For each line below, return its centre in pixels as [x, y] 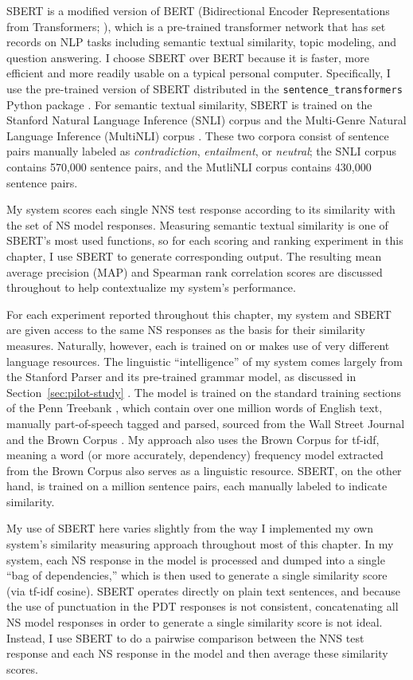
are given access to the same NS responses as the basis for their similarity [186, 330]
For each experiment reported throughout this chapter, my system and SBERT [199, 314]
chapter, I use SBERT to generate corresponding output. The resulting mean [194, 255]
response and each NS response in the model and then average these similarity [197, 653]
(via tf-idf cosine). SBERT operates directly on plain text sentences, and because [203, 590]
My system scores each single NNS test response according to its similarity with [201, 209]
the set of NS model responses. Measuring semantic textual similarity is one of [197, 224]
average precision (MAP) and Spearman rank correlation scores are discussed [195, 271]
